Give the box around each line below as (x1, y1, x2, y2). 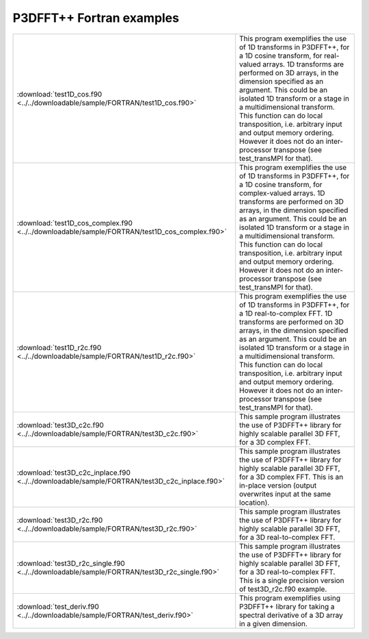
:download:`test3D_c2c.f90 (16, 420, 104, 429)
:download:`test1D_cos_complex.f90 (16, 218, 133, 227)
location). (239, 497, 270, 507)
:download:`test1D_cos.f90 (16, 89, 102, 99)
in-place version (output (239, 480, 317, 490)
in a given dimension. (239, 618, 307, 628)
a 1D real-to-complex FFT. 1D (239, 308, 333, 318)
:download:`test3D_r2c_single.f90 (16, 558, 126, 568)
